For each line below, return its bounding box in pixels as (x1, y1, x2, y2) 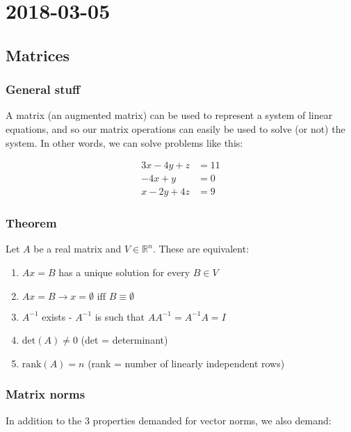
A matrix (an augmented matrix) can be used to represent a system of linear (6, 108, 333, 122)
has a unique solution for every (58, 265, 190, 280)
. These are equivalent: (152, 241, 250, 256)
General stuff (6, 81, 81, 98)
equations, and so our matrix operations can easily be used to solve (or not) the (6, 121, 345, 136)
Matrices (6, 44, 70, 65)
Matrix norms (6, 385, 85, 403)
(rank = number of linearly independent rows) (88, 355, 285, 370)
